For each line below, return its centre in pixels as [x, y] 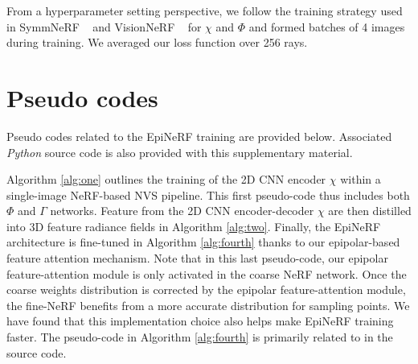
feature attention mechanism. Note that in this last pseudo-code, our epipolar [197, 258]
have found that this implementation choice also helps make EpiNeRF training [200, 321]
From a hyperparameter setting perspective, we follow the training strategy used [205, 10]
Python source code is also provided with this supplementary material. [180, 152]
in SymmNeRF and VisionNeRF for [104, 26]
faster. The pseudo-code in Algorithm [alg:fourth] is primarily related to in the [200, 337]
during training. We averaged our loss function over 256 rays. [157, 42]
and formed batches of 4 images [327, 26]
